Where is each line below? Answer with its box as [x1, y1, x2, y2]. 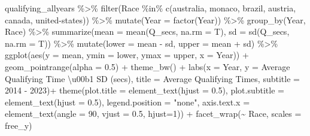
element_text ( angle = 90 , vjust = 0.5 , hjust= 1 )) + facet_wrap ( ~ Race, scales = [5, 107, 302, 120]
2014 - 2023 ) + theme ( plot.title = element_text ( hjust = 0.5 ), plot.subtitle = [5, 84, 284, 96]
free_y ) [5, 119, 32, 131]
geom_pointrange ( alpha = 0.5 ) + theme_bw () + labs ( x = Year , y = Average [5, 60, 290, 72]
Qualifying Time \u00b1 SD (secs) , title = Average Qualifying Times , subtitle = [5, 72, 300, 84]
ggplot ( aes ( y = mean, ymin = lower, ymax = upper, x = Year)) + [5, 49, 249, 61]
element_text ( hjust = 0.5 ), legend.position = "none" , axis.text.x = [5, 95, 250, 108]
